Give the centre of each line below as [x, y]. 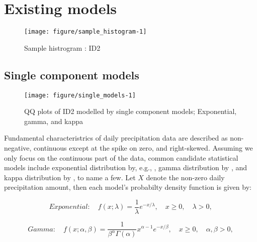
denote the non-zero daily [185, 177]
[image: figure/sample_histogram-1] [85, 32]
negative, [18, 148]
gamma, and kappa [54, 121]
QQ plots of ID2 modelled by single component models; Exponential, [131, 111]
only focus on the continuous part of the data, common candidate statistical [121, 157]
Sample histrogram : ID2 [62, 47]
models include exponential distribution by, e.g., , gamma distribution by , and [126, 167]
